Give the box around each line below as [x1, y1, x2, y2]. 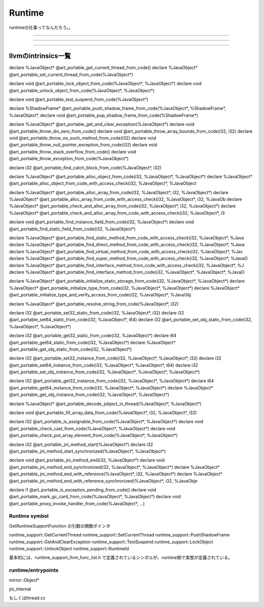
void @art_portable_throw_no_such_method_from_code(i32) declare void [9, 135, 156, 141]
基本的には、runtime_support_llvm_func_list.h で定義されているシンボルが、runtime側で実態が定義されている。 [9, 555, 233, 560]
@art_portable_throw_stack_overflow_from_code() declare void [9, 148, 136, 154]
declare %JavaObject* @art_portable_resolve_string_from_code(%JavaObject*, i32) [9, 301, 179, 307]
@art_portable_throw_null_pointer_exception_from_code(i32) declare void [9, 142, 157, 148]
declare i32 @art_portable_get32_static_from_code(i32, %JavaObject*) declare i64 [9, 333, 177, 339]
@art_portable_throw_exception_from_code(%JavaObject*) [9, 156, 129, 162]
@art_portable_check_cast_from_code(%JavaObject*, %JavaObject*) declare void [9, 425, 176, 431]
